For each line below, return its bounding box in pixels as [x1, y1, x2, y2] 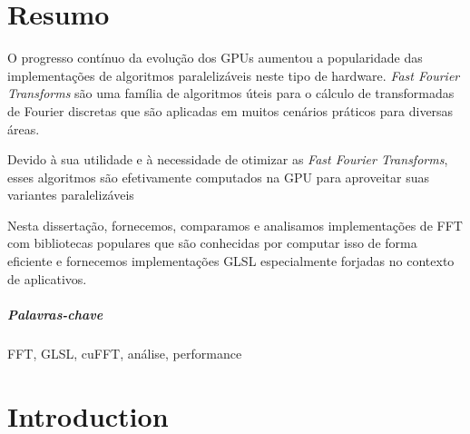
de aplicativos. [7, 269, 87, 288]
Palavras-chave [7, 304, 103, 323]
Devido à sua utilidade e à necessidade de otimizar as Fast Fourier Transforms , [7, 150, 448, 169]
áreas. [7, 119, 40, 138]
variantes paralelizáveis [7, 185, 134, 204]
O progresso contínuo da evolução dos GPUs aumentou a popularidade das [7, 48, 423, 67]
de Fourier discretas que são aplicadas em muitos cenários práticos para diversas [7, 101, 454, 120]
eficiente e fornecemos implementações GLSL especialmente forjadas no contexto [7, 252, 455, 271]
